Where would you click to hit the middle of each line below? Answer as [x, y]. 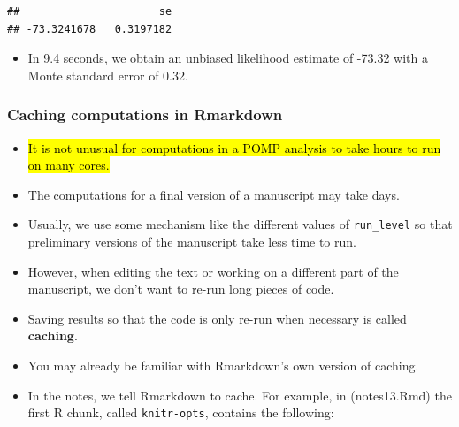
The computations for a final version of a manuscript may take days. [214, 194]
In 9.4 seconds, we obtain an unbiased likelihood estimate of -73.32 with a [228, 58]
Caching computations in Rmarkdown [145, 114]
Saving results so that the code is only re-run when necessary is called [217, 318]
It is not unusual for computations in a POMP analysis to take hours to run [234, 147]
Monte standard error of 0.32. [108, 75]
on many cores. [69, 165]
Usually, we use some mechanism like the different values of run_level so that [240, 224]
